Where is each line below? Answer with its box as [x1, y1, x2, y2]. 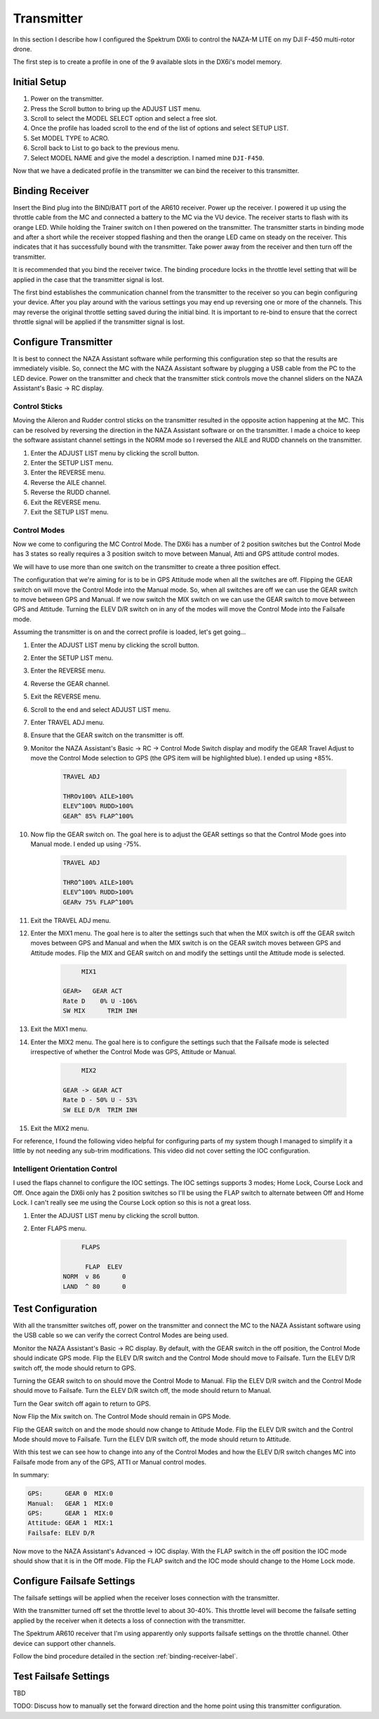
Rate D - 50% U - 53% [62, 1096, 138, 1104]
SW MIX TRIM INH [62, 1007, 138, 1015]
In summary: [13, 1471, 49, 1479]
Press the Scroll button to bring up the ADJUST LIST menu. [30, 104, 201, 112]
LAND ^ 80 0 [62, 1283, 126, 1290]
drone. [13, 44, 32, 53]
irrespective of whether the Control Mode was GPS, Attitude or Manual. [30, 1048, 237, 1056]
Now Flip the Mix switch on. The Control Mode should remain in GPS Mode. [13, 1413, 231, 1421]
